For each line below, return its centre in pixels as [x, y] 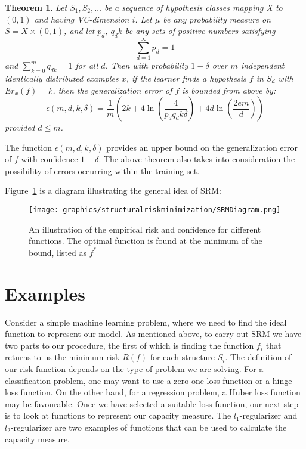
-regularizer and [268, 415]
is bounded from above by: [229, 90]
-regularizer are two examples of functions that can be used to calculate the [149, 427]
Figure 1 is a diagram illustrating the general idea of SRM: [113, 191]
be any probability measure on [217, 19]
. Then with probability [147, 65]
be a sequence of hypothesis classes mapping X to [193, 7]
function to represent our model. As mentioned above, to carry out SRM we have [153, 334]
